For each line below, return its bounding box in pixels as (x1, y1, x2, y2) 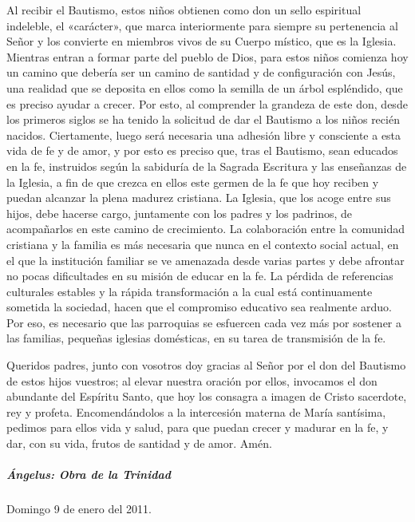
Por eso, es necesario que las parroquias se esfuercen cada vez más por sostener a (6, 314, 402, 330)
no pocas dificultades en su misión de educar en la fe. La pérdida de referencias (6, 267, 393, 284)
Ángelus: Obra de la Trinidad (6, 466, 172, 483)
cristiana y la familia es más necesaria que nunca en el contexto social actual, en (6, 235, 399, 252)
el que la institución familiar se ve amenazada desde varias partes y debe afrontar (6, 251, 405, 268)
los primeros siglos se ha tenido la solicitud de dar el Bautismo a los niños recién (6, 111, 400, 128)
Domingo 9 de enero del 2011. (6, 500, 152, 517)
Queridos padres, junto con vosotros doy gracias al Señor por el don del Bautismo (6, 357, 406, 374)
